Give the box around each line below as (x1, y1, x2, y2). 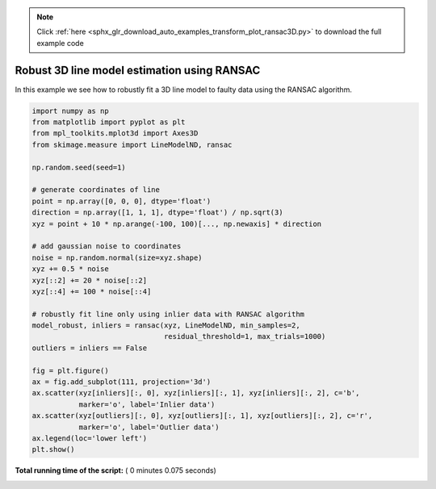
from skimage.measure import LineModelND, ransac (31, 140, 233, 149)
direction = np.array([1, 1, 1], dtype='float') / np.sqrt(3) (31, 208, 283, 217)
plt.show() (31, 445, 75, 454)
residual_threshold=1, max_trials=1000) (163, 332, 326, 341)
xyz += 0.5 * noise (31, 265, 109, 274)
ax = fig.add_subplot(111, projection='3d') (31, 378, 212, 387)
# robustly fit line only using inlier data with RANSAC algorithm (31, 309, 305, 319)
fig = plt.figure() (31, 366, 109, 375)
